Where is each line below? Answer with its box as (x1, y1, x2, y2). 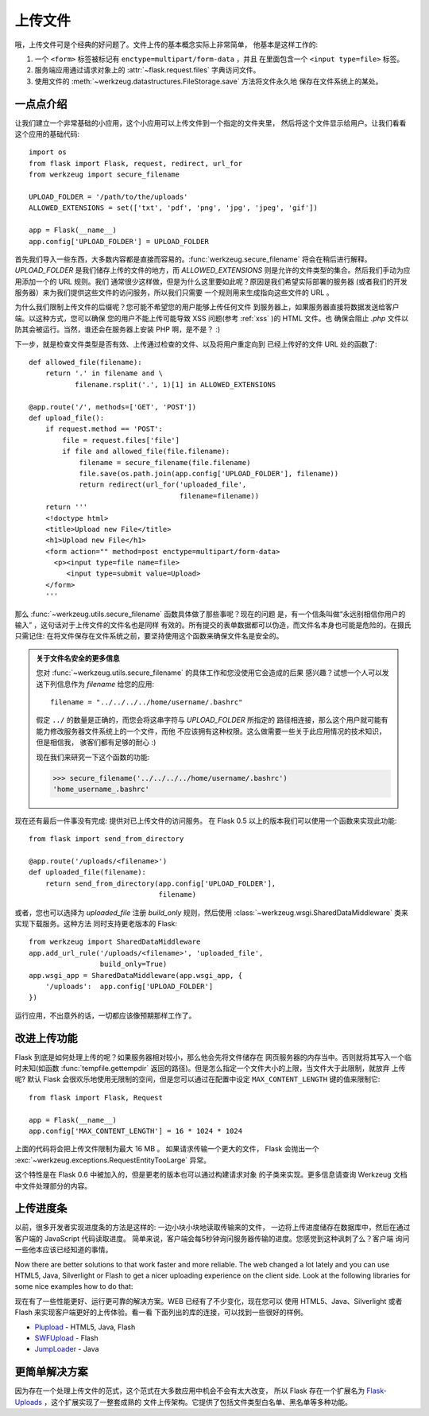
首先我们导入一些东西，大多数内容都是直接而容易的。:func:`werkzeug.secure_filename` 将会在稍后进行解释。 (14, 254, 372, 264)
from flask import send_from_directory (29, 835, 184, 844)
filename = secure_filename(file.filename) (79, 458, 251, 467)
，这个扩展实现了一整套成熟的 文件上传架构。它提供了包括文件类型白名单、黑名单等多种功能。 (44, 1397, 353, 1406)
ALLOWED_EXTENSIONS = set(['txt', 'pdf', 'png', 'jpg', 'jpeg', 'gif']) (29, 204, 318, 212)
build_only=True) (99, 960, 168, 969)
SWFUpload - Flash (34, 1333, 99, 1343)
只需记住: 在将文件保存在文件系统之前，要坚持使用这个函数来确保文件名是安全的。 (14, 631, 284, 641)
